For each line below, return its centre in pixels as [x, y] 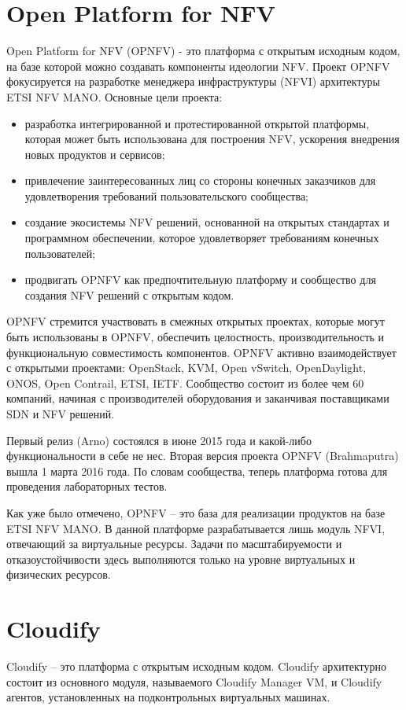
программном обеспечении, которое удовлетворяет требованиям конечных [202, 238]
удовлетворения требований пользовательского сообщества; [167, 195]
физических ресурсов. [59, 574]
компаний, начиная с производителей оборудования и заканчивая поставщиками [198, 398]
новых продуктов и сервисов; [95, 154]
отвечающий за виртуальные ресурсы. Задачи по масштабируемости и [174, 544]
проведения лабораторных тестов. [87, 486]
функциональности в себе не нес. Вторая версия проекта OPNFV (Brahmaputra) [203, 456]
